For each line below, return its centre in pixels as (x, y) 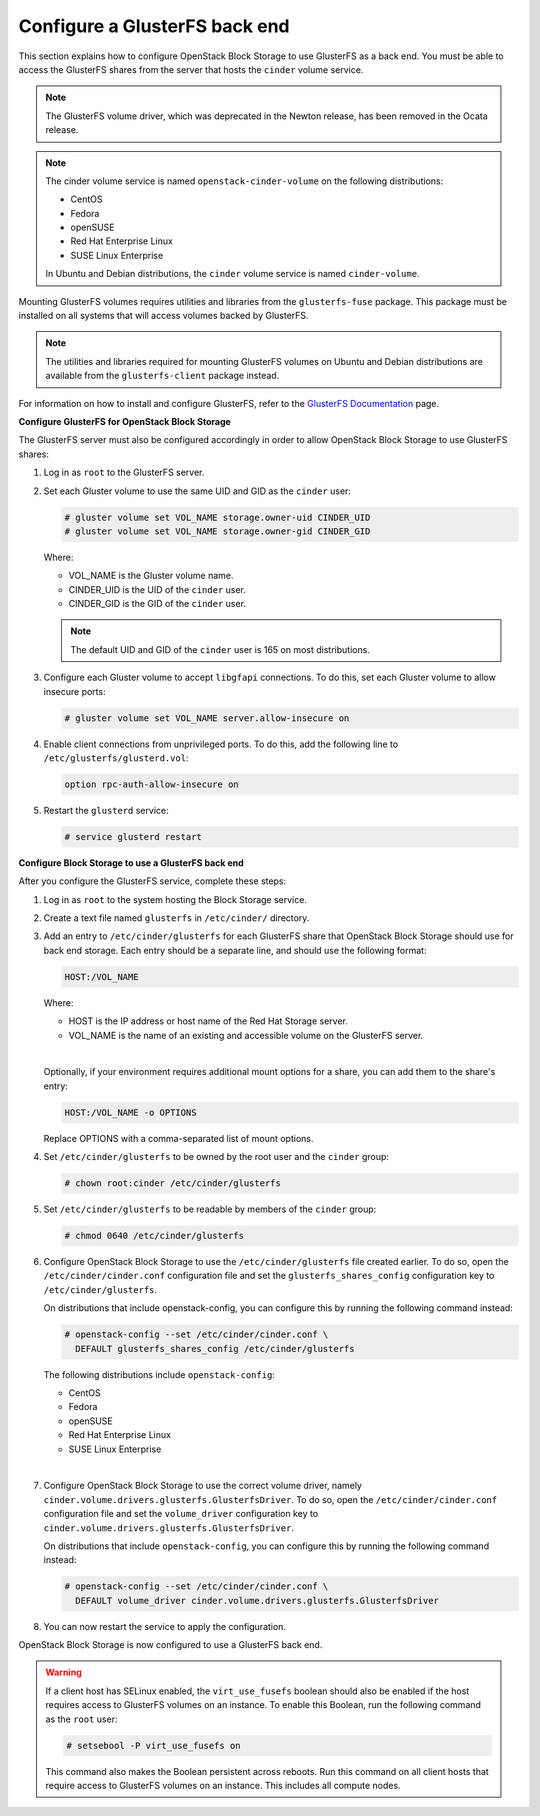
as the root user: (81, 1719)
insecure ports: (74, 691)
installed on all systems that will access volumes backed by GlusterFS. (163, 316)
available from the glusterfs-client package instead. (162, 376)
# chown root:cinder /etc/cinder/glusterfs (173, 1183)
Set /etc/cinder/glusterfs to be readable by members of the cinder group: (210, 1209)
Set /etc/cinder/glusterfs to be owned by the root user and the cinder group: (216, 1157)
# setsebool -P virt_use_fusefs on (153, 1745)
